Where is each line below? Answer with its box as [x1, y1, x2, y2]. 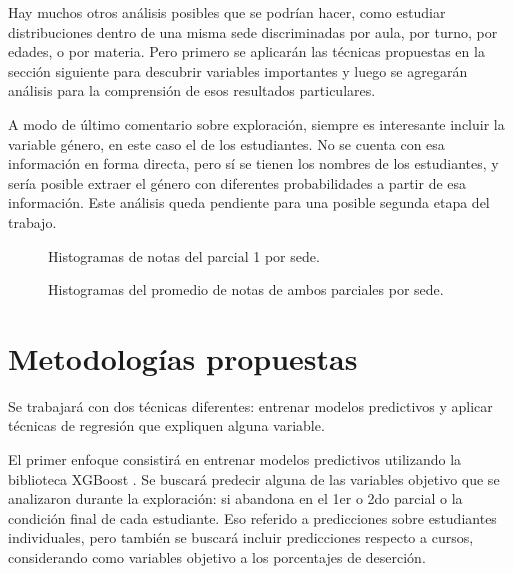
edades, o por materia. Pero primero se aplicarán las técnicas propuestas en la [8, 41, 485, 62]
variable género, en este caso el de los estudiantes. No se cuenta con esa [8, 133, 445, 154]
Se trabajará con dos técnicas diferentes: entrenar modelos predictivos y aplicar [8, 395, 493, 416]
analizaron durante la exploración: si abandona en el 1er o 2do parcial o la [8, 488, 463, 509]
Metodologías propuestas [8, 337, 358, 378]
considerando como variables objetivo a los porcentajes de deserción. [8, 547, 426, 567]
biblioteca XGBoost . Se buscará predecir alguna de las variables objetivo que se [8, 468, 500, 489]
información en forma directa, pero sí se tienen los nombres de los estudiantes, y [8, 153, 499, 174]
